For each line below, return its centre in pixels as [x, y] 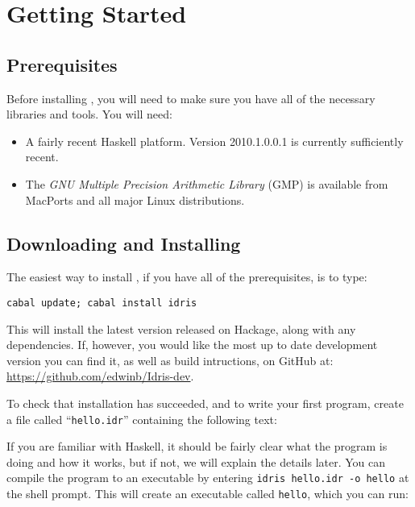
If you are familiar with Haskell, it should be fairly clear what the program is [197, 446]
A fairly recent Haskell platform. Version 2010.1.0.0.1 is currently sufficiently [214, 141]
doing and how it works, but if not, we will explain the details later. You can [196, 461]
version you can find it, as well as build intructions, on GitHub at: [170, 360]
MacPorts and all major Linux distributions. [135, 199]
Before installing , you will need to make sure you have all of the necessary [191, 98]
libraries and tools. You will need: [89, 114]
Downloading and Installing [124, 243]
